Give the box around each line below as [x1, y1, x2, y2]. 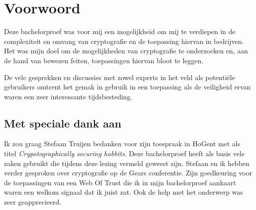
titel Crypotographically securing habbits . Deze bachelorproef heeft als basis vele [4, 148, 245, 159]
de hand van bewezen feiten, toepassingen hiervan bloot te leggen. [4, 55, 204, 65]
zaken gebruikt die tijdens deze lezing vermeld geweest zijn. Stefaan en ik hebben [4, 158, 250, 168]
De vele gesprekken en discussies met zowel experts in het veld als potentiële [4, 72, 235, 82]
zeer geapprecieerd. [4, 197, 61, 207]
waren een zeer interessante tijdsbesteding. [4, 91, 132, 101]
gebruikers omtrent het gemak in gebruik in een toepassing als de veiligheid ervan [4, 82, 251, 92]
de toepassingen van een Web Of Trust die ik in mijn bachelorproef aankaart [4, 177, 236, 187]
